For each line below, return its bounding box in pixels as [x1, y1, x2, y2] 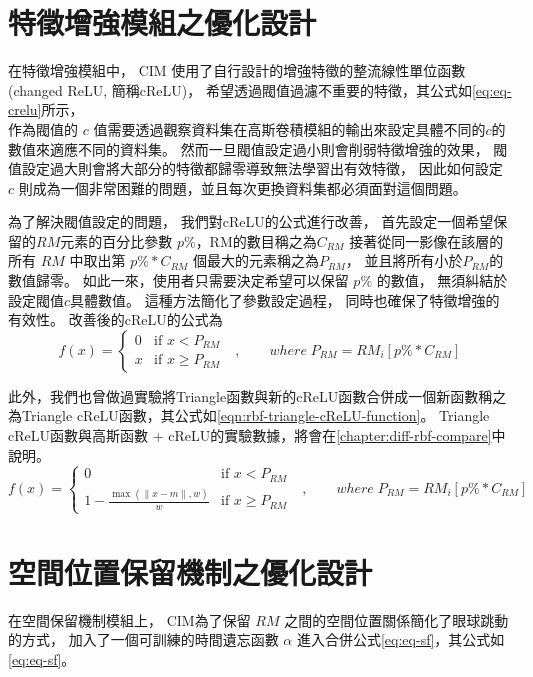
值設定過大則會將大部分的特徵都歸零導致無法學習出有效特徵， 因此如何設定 [8, 158, 503, 179]
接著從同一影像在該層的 [349, 230, 504, 251]
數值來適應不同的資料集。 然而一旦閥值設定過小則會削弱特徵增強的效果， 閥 [8, 138, 508, 159]
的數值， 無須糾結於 [376, 270, 508, 291]
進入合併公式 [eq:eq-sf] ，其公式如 [296, 629, 505, 650]
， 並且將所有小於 [345, 250, 463, 271]
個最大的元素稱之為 [193, 250, 320, 271]
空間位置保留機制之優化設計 [8, 551, 373, 592]
